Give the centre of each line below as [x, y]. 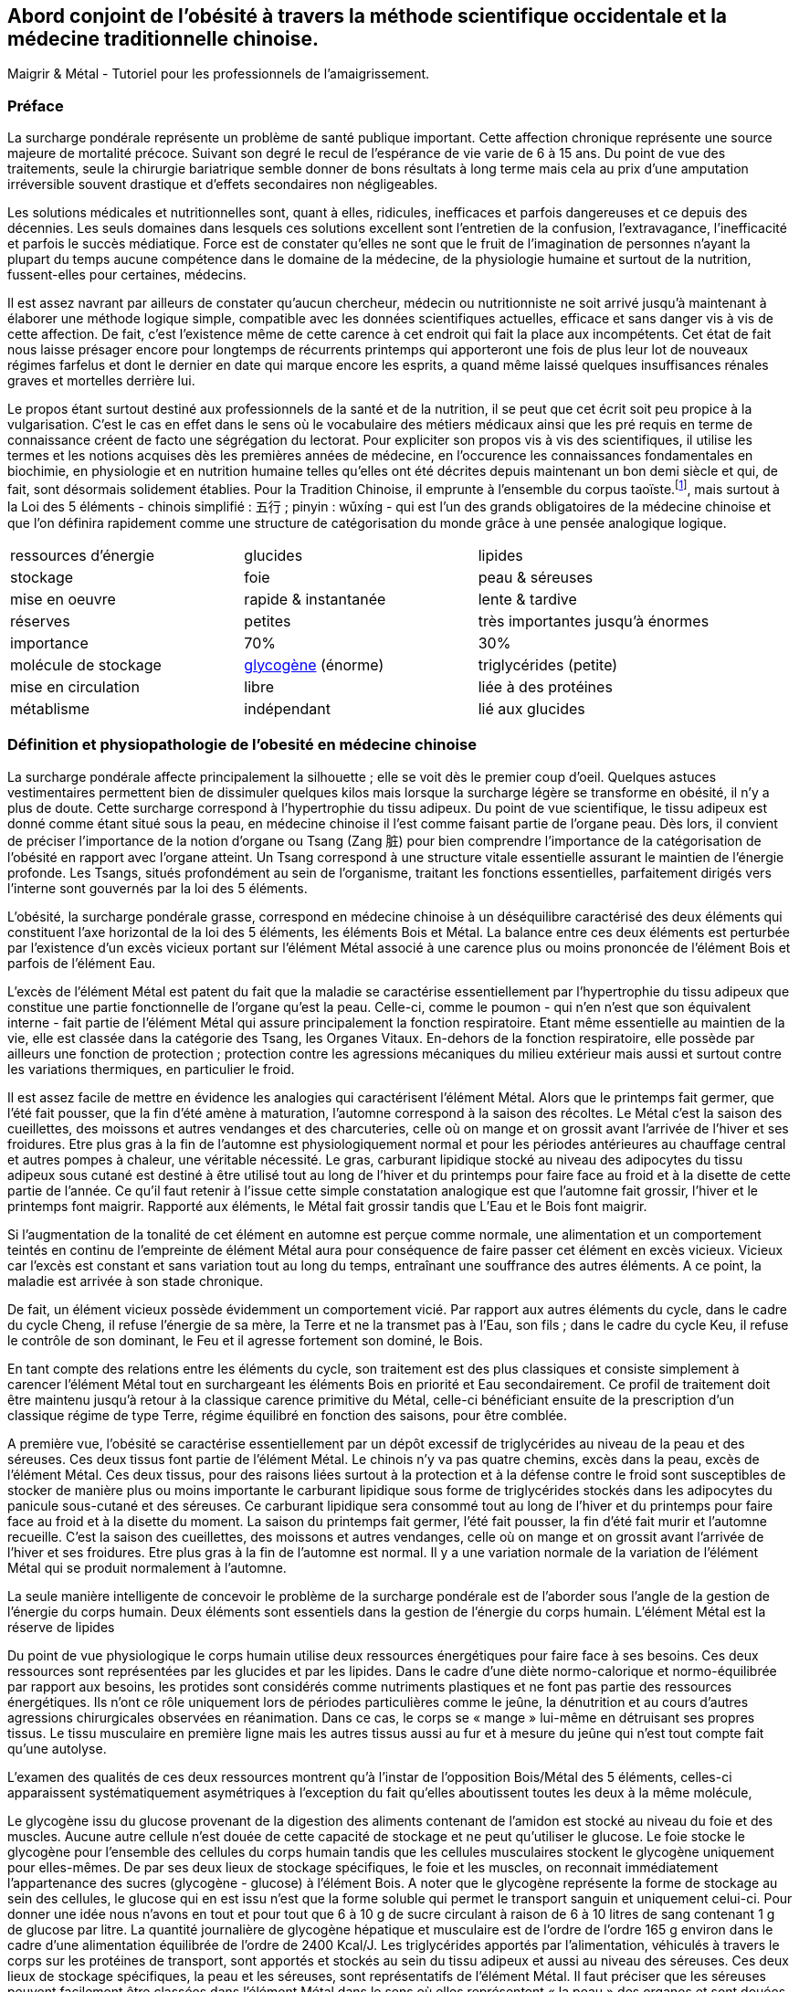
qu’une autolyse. [57, 1748]
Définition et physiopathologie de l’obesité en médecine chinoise [242, 745]
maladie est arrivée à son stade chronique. [136, 1281]
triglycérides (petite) [548, 664]
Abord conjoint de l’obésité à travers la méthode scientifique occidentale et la [368, 16]
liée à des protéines [545, 686]
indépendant [287, 708]
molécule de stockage [86, 664]
